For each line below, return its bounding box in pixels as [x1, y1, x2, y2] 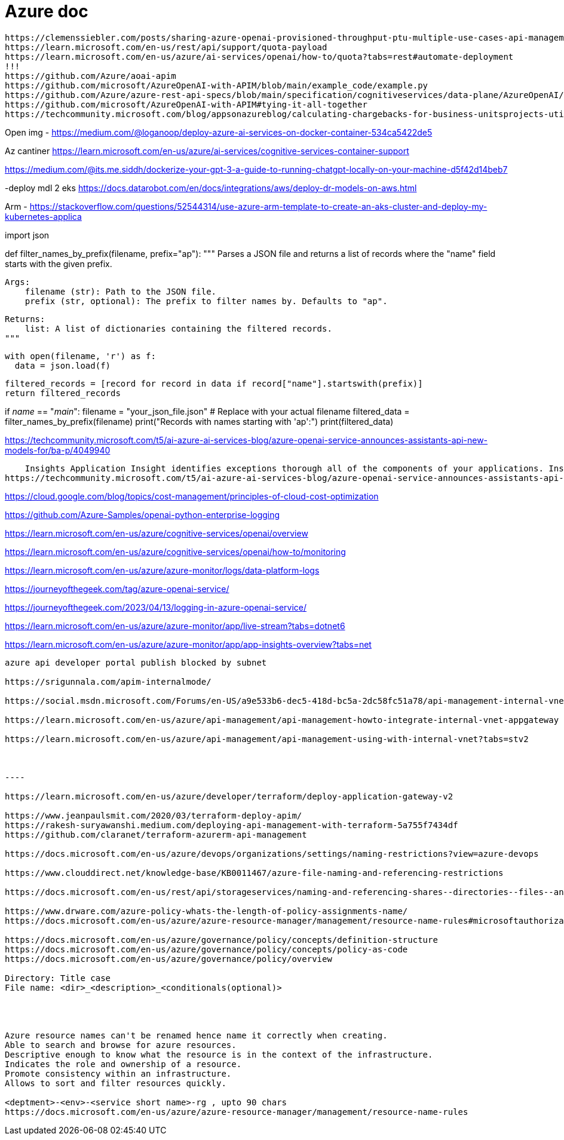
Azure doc [5, 1, 88, 22]
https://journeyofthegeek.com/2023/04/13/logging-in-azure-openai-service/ [5, 602, 307, 612]
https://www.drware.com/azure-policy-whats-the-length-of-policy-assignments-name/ [5, 906, 408, 916]
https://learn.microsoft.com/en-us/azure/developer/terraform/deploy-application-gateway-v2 [5, 791, 453, 801]
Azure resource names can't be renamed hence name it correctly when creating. [5, 1030, 388, 1040]
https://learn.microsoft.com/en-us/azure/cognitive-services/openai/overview [5, 528, 308, 538]
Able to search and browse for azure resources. [5, 1040, 237, 1050]
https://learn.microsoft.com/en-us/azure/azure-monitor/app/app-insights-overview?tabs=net [5, 639, 372, 649]
